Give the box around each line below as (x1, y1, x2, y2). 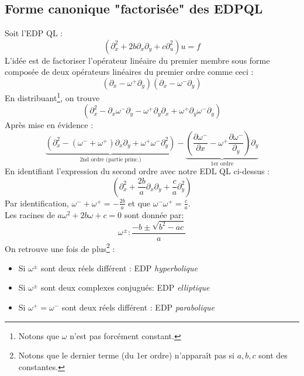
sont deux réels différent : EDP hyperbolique (40, 261, 198, 274)
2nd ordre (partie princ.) (80, 156, 141, 163)
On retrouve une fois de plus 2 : (5, 240, 115, 254)
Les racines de (5, 208, 55, 220)
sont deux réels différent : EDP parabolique (61, 301, 215, 313)
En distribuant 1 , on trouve (5, 89, 100, 104)
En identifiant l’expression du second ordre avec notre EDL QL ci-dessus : (5, 165, 270, 177)
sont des (258, 349, 288, 361)
